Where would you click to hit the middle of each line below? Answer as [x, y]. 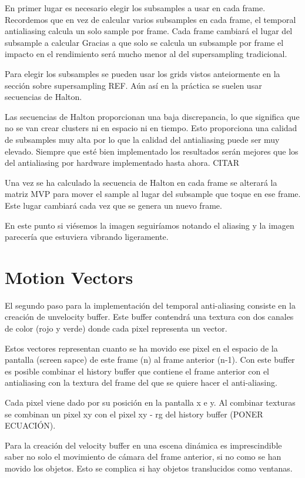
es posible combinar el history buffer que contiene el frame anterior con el [137, 371]
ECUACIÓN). [30, 425]
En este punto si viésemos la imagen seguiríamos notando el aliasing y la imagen [150, 225]
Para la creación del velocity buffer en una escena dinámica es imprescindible [143, 445]
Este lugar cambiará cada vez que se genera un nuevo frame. [113, 205]
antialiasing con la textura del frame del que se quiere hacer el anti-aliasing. [141, 382]
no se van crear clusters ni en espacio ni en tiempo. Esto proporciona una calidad [151, 128]
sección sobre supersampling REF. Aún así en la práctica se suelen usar [133, 85]
